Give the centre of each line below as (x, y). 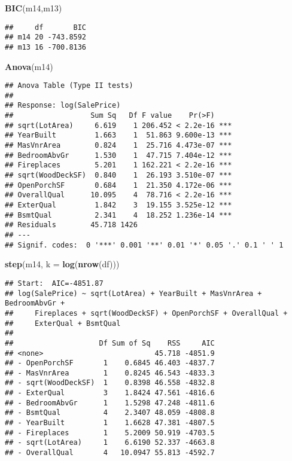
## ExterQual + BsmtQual (63, 323)
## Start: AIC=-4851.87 (54, 283)
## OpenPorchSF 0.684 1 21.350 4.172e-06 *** (118, 185)
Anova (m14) (29, 66)
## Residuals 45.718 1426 (71, 225)
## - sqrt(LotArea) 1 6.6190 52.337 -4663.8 (110, 443)
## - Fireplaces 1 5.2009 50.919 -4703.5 (110, 433)
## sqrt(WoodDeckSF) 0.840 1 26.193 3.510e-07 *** (118, 175)
